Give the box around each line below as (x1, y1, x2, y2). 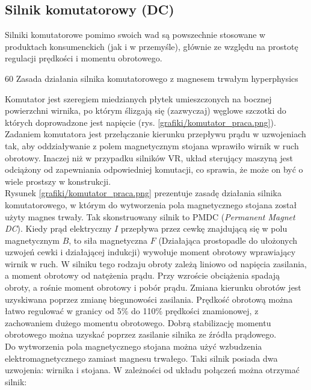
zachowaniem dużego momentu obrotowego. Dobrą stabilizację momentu (5, 316, 271, 329)
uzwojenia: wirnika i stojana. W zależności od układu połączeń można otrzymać (5, 364, 300, 376)
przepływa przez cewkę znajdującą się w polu (120, 222, 288, 235)
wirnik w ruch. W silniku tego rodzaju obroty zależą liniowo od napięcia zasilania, (5, 257, 307, 270)
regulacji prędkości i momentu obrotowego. (5, 52, 162, 64)
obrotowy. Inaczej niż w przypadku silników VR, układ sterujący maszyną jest (5, 151, 293, 164)
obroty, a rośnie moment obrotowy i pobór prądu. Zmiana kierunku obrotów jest (5, 281, 301, 294)
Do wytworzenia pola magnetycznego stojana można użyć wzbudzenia (5, 340, 262, 353)
